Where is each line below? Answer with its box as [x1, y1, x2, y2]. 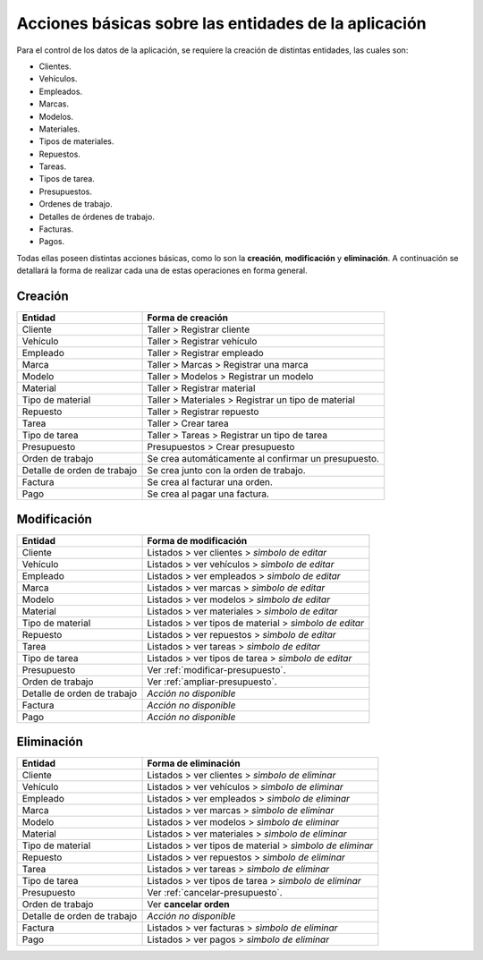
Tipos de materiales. [38, 136, 114, 147]
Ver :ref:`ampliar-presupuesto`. [147, 675, 277, 688]
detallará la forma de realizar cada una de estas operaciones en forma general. [16, 265, 308, 276]
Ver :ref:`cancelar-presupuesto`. [147, 887, 283, 899]
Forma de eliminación [147, 757, 241, 769]
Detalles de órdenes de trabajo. [38, 211, 156, 222]
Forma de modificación [147, 534, 248, 547]
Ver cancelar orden [147, 898, 230, 911]
